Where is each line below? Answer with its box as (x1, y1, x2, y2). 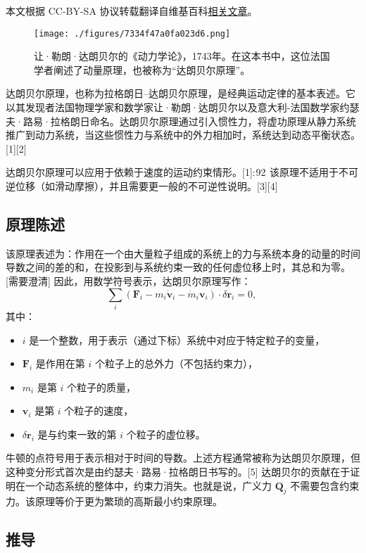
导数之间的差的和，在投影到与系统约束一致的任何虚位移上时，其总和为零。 (6, 260, 351, 274)
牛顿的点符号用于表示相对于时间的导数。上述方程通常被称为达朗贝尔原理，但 (6, 450, 360, 465)
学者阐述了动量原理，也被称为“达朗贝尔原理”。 (34, 62, 251, 77)
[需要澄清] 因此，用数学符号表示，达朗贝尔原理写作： (6, 273, 251, 288)
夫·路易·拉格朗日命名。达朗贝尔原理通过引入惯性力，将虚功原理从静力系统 (6, 113, 356, 128)
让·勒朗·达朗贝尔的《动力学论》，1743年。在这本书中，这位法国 (34, 49, 330, 63)
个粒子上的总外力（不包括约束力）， (94, 356, 258, 371)
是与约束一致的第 (37, 426, 117, 441)
